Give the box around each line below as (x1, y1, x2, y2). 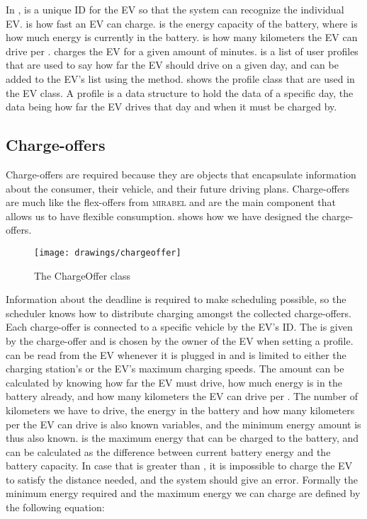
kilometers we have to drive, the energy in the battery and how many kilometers (6, 402, 355, 417)
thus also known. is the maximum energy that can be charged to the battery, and (6, 430, 359, 445)
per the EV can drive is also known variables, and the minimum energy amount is (6, 416, 361, 431)
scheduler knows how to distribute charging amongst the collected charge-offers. (6, 305, 351, 320)
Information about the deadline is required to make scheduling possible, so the (6, 292, 346, 307)
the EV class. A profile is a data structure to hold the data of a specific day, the (6, 85, 354, 100)
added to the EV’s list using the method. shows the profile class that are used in (6, 71, 355, 86)
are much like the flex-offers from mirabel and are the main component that (6, 195, 337, 210)
